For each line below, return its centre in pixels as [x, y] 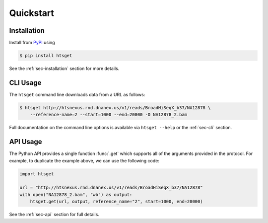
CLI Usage [25, 83]
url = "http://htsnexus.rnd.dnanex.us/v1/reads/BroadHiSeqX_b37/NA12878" [111, 188]
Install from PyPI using [32, 43]
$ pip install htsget [46, 56]
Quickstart [32, 13]
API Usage [26, 142]
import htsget [37, 174]
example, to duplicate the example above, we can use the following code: [84, 160]
